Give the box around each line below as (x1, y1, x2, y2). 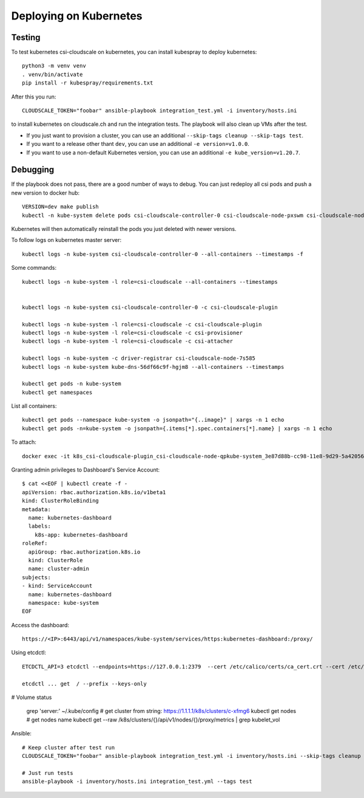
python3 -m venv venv (22, 63, 86, 69)
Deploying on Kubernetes (11, 9, 143, 22)
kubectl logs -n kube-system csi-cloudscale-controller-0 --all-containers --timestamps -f (22, 250, 303, 258)
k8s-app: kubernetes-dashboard (34, 531, 128, 538)
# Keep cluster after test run (22, 744, 115, 751)
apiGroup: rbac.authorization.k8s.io (28, 548, 141, 556)
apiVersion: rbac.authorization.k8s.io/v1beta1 (22, 489, 166, 495)
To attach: (11, 438, 36, 446)
